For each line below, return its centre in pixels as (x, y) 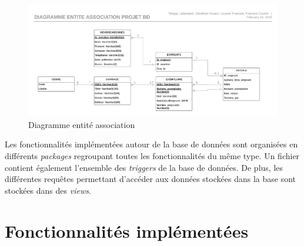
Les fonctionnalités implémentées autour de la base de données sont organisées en (151, 144)
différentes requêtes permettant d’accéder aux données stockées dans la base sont (150, 179)
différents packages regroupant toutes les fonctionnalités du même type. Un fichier (152, 156)
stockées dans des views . (48, 190)
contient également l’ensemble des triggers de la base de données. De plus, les (144, 167)
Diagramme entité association (82, 124)
